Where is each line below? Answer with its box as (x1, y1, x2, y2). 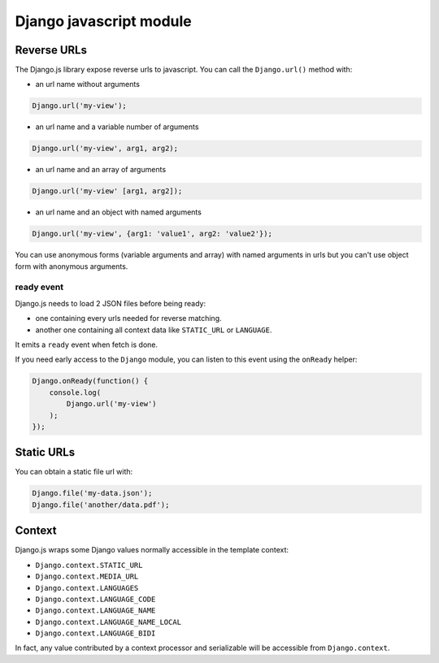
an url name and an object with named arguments (35, 207, 202, 217)
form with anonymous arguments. (15, 261, 128, 271)
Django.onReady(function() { (32, 376, 149, 386)
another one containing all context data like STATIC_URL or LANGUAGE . (35, 325, 272, 335)
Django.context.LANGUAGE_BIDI (35, 629, 156, 638)
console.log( (49, 388, 102, 397)
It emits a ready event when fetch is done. (15, 340, 159, 349)
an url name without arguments (35, 80, 140, 89)
